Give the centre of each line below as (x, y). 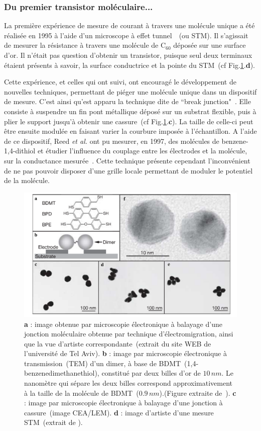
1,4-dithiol (20, 151)
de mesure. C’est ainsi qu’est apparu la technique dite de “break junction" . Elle (127, 101)
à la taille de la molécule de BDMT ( (82, 393)
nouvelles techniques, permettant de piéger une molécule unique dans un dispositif (130, 91)
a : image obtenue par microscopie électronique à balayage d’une (123, 324)
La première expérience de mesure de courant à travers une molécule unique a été (129, 25)
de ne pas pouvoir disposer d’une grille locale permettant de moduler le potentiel (128, 170)
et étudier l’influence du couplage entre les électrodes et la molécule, (142, 151)
